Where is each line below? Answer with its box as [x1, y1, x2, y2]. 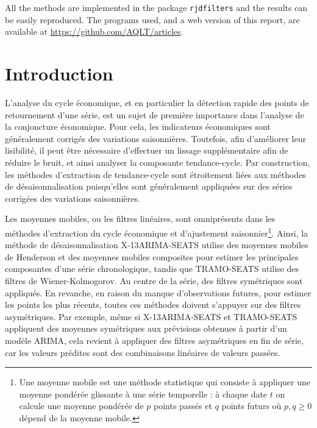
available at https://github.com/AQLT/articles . [5, 25, 183, 38]
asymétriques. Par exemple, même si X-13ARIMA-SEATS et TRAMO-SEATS [5, 310, 297, 323]
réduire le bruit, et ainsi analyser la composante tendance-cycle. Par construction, [5, 155, 310, 168]
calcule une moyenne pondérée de [19, 399, 144, 412]
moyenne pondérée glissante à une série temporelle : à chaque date [19, 387, 268, 400]
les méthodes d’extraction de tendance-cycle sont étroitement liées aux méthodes [5, 168, 306, 180]
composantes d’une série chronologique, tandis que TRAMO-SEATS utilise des [5, 262, 299, 275]
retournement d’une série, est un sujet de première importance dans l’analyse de [5, 108, 304, 121]
